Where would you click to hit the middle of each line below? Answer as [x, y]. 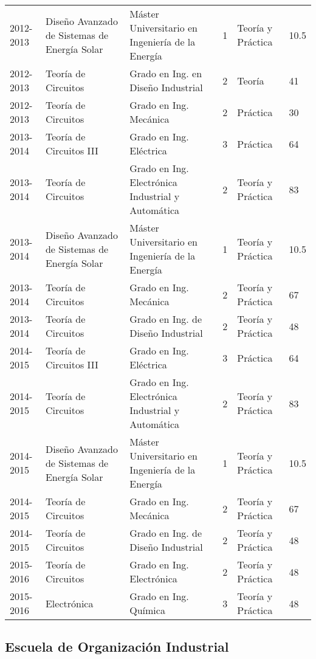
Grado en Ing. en [166, 73]
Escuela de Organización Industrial [117, 647]
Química [147, 610]
